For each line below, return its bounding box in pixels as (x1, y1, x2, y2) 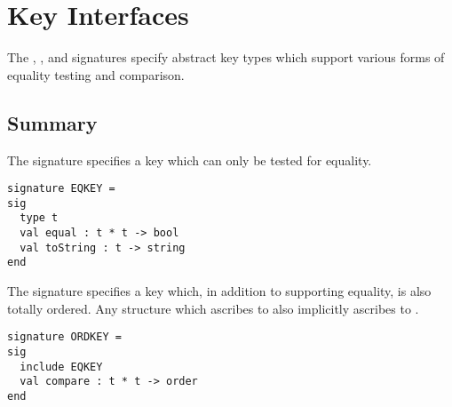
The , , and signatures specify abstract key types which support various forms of (7, 48, 445, 67)
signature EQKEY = (7, 182, 115, 196)
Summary (7, 108, 98, 136)
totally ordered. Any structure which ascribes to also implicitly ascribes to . (7, 299, 419, 317)
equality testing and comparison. (7, 65, 185, 84)
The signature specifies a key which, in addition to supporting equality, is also (7, 282, 432, 300)
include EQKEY (20, 360, 103, 373)
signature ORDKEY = (7, 331, 122, 344)
